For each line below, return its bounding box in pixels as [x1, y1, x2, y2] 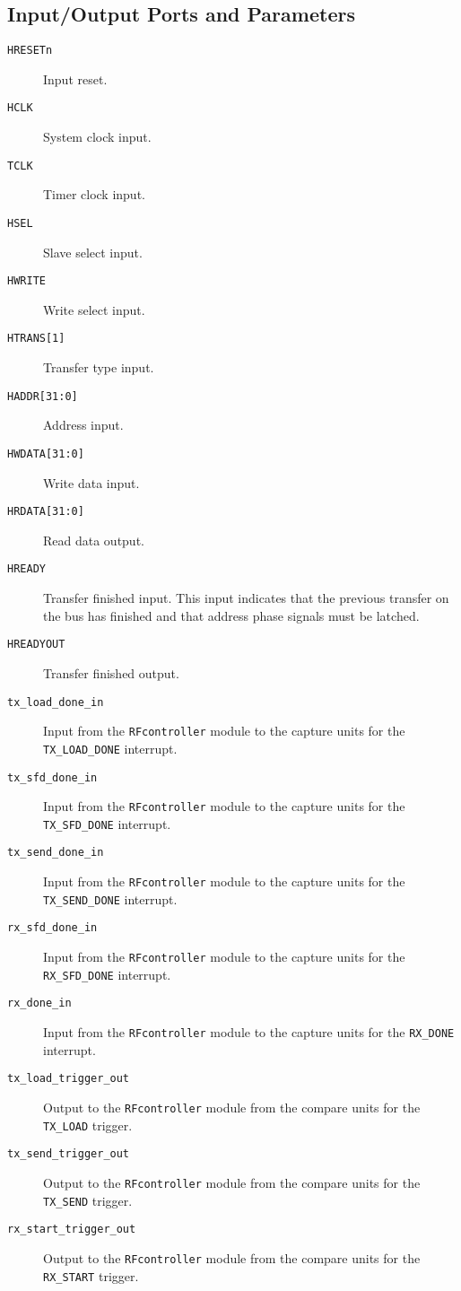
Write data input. [43, 473, 140, 492]
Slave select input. [43, 242, 143, 261]
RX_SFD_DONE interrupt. [43, 964, 171, 983]
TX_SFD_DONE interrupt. [43, 814, 171, 833]
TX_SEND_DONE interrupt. [43, 889, 178, 908]
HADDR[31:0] [7, 389, 78, 403]
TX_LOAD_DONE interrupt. [43, 738, 178, 757]
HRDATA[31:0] [7, 505, 84, 519]
